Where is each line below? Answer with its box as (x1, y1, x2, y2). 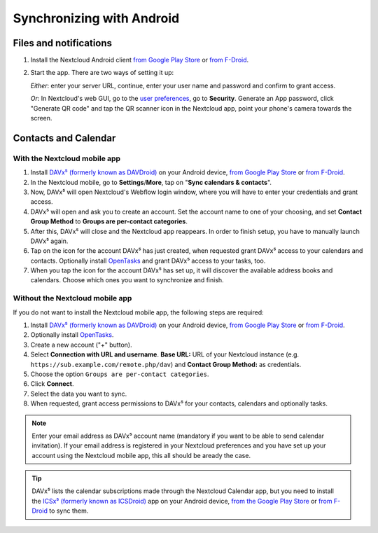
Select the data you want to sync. (30, 389, 127, 398)
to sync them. (49, 506, 89, 515)
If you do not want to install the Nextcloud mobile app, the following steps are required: (13, 308, 264, 317)
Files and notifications (13, 37, 112, 49)
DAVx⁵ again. (30, 237, 69, 245)
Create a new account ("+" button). (30, 340, 132, 349)
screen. (30, 114, 52, 123)
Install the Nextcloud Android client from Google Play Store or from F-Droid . (30, 56, 249, 64)
